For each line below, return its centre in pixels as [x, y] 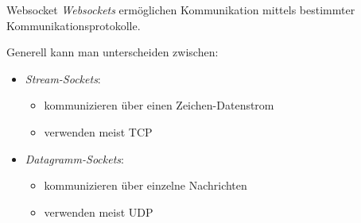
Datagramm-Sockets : [74, 158]
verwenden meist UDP [99, 211]
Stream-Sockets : [63, 78]
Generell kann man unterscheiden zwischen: [113, 52]
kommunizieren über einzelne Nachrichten [146, 185]
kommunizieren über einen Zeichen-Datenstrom [159, 105]
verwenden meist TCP [98, 131]
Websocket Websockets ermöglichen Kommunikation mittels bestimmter [181, 10]
